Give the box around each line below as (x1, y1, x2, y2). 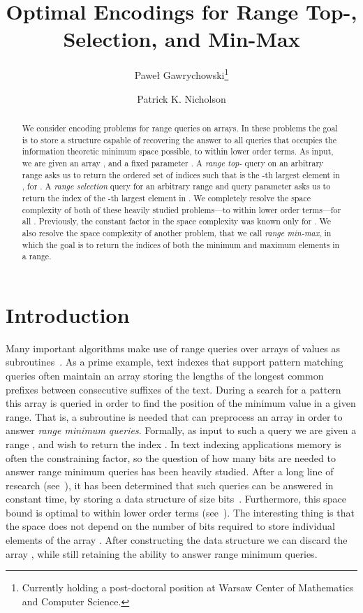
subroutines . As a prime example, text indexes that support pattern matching (6, 354, 343, 369)
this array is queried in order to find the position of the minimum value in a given (6, 396, 356, 410)
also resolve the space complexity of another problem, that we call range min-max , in (22, 226, 332, 238)
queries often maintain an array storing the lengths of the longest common (6, 368, 324, 382)
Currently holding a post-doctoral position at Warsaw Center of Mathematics (22, 580, 354, 595)
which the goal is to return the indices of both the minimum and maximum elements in (22, 238, 340, 250)
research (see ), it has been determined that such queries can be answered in (6, 477, 334, 492)
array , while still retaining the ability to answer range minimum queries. (6, 546, 318, 561)
